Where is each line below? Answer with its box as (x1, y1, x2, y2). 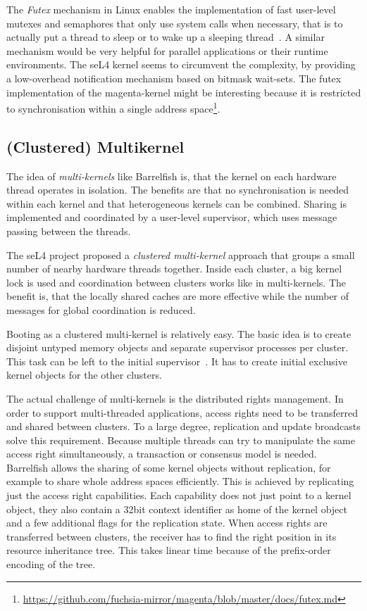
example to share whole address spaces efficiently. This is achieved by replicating (6, 474, 354, 489)
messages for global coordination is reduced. (6, 302, 196, 317)
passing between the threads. (6, 223, 131, 238)
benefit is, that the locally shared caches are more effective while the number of (6, 289, 349, 303)
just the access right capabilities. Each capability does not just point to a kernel (6, 488, 352, 503)
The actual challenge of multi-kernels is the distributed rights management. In (6, 391, 344, 405)
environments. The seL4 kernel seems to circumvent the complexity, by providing (6, 57, 356, 72)
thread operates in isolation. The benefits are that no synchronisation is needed (6, 182, 349, 197)
